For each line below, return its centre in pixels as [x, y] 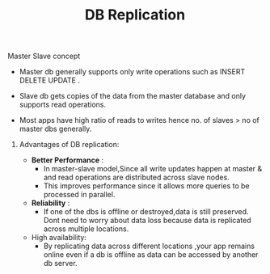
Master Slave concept [44, 56]
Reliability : [51, 203]
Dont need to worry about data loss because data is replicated [147, 221]
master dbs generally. [55, 129]
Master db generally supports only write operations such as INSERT [132, 72]
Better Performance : [67, 160]
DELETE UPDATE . [49, 80]
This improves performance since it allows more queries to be [146, 186]
